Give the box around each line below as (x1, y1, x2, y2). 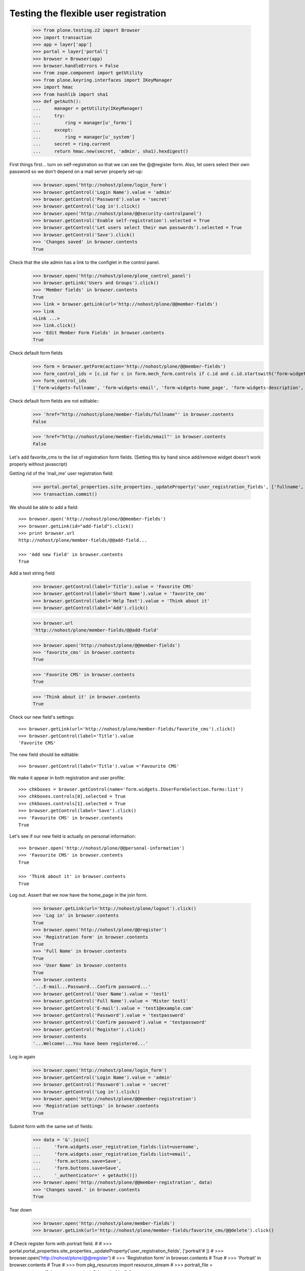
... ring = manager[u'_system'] (33, 134, 135, 140)
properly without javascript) (9, 461, 68, 467)
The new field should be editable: (9, 751, 80, 758)
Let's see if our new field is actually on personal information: (9, 833, 136, 839)
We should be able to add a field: (9, 504, 79, 510)
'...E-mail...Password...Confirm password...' (33, 984, 151, 990)
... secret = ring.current (33, 141, 111, 147)
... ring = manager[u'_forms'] (33, 120, 132, 126)
